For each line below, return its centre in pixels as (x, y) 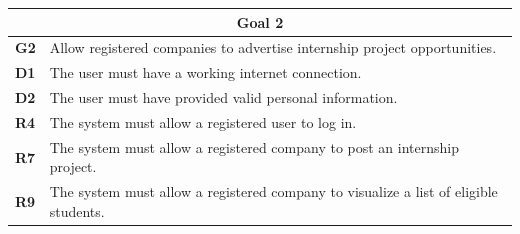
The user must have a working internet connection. (205, 72)
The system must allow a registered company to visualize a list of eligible (273, 191)
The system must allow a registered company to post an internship (254, 146)
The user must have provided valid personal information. (223, 97)
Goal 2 (260, 21)
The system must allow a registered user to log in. (203, 121)
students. (77, 210)
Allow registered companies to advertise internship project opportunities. (273, 47)
